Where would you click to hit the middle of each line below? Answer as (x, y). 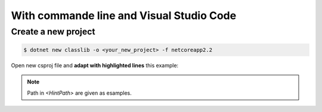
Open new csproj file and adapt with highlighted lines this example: (95, 65)
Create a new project (53, 32)
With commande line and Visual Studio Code (124, 15)
